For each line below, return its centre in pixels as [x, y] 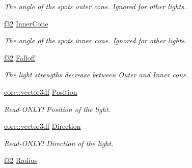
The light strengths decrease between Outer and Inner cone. [96, 75]
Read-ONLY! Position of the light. [57, 109]
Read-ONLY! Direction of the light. [59, 143]
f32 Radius [21, 160]
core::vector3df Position [41, 91]
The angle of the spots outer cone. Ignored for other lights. [95, 6]
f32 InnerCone [26, 23]
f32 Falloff [20, 57]
